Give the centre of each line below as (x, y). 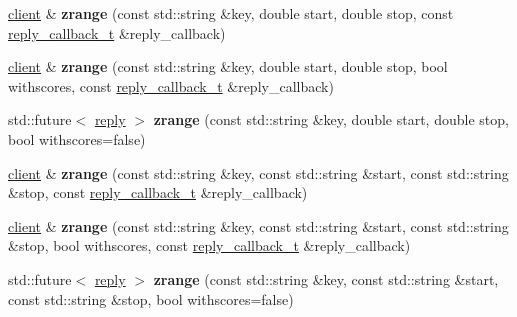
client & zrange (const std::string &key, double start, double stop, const (231, 13)
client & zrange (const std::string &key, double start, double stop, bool (228, 66)
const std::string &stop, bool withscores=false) (151, 298)
